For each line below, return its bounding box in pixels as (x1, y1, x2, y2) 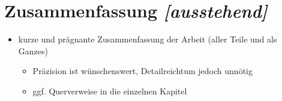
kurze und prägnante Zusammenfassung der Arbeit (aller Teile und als (18, 33, 277, 45)
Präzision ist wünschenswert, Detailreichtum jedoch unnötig (32, 65, 253, 77)
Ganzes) (18, 44, 48, 57)
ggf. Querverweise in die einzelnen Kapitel (32, 84, 187, 97)
